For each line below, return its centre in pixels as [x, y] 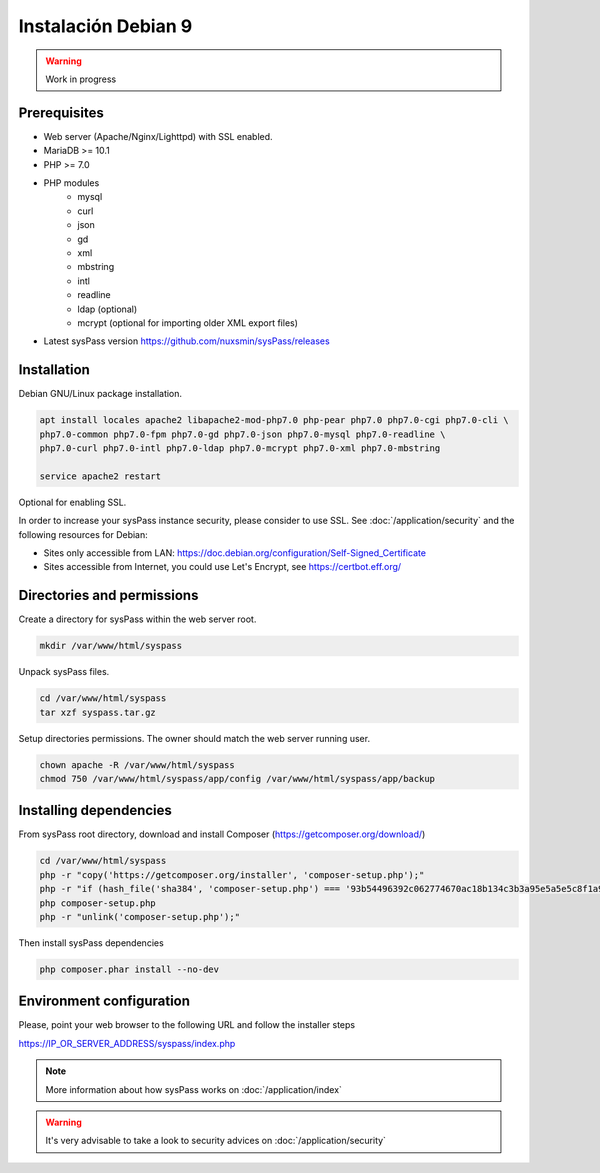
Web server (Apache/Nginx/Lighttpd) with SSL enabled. [158, 136]
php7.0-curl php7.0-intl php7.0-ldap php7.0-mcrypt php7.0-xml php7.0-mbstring [240, 448]
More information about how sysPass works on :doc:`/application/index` [193, 1089]
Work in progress [81, 79]
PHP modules [71, 183]
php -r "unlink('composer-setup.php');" [139, 916]
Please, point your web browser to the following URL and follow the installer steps [186, 1025]
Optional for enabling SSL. [72, 502]
